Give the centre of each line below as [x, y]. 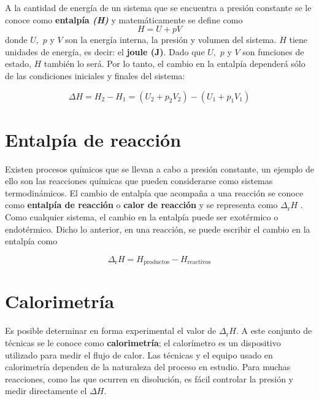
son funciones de [273, 51]
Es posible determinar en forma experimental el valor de [111, 331]
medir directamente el [46, 391]
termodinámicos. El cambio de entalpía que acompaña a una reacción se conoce [154, 192]
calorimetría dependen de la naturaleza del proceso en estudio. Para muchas [148, 367]
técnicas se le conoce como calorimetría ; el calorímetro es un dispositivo [143, 343]
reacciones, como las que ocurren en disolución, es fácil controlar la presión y [149, 378]
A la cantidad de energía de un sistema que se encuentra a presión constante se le [158, 7]
